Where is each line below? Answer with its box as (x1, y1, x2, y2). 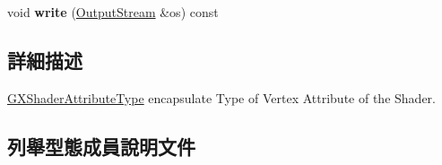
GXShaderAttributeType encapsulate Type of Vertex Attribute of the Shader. (7, 88, 436, 107)
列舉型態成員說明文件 (7, 132, 195, 160)
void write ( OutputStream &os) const (7, 3, 219, 21)
